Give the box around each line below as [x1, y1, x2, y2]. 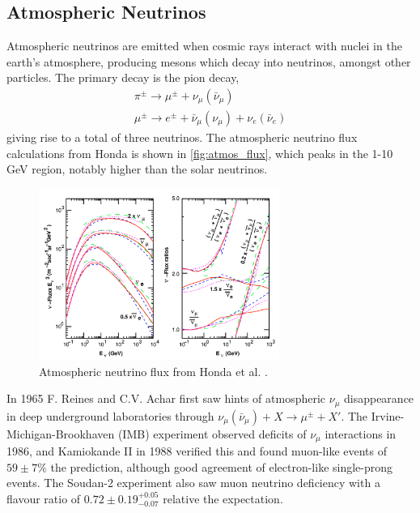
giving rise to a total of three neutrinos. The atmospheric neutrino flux [6, 129, 358, 146]
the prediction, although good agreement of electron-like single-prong [50, 458, 393, 475]
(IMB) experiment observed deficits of [117, 425, 307, 442]
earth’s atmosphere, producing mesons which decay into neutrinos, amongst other [6, 53, 411, 70]
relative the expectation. [163, 489, 283, 507]
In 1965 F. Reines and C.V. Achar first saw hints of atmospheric [6, 390, 326, 407]
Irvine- [371, 407, 405, 424]
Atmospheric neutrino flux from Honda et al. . [39, 362, 268, 379]
